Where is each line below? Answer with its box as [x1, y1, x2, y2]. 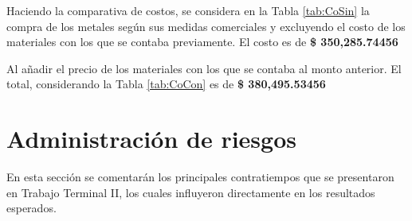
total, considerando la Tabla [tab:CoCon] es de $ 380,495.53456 [6, 76, 326, 92]
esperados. [6, 200, 57, 216]
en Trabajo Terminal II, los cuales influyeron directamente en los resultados [6, 184, 375, 200]
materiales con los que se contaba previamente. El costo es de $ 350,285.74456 [6, 33, 398, 50]
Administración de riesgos [6, 122, 296, 155]
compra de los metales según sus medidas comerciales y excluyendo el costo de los [6, 17, 406, 34]
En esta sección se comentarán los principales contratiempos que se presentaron [6, 169, 394, 185]
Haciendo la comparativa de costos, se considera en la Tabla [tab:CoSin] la [6, 2, 370, 18]
